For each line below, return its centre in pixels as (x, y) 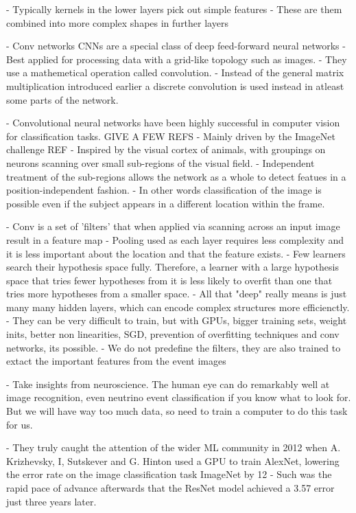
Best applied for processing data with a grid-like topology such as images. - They (177, 59)
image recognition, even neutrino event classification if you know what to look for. (179, 397)
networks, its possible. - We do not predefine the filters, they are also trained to (174, 347)
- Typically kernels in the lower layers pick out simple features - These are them (174, 9)
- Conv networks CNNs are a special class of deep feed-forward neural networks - (176, 46)
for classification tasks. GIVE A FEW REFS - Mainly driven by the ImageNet (171, 136)
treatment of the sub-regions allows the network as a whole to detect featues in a (176, 176)
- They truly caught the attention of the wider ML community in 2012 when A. (174, 447)
